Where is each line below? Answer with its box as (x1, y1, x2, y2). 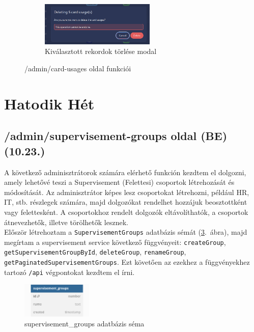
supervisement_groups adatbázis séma (24, 318, 145, 329)
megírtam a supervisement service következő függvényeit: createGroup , (4, 236, 226, 247)
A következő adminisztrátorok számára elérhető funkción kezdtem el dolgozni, (4, 167, 246, 177)
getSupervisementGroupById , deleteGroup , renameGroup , (4, 246, 186, 257)
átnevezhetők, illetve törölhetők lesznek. (4, 216, 128, 227)
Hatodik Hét (4, 93, 95, 114)
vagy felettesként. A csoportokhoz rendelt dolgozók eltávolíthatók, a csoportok (4, 206, 248, 217)
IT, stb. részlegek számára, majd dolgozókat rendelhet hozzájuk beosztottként (4, 197, 247, 207)
